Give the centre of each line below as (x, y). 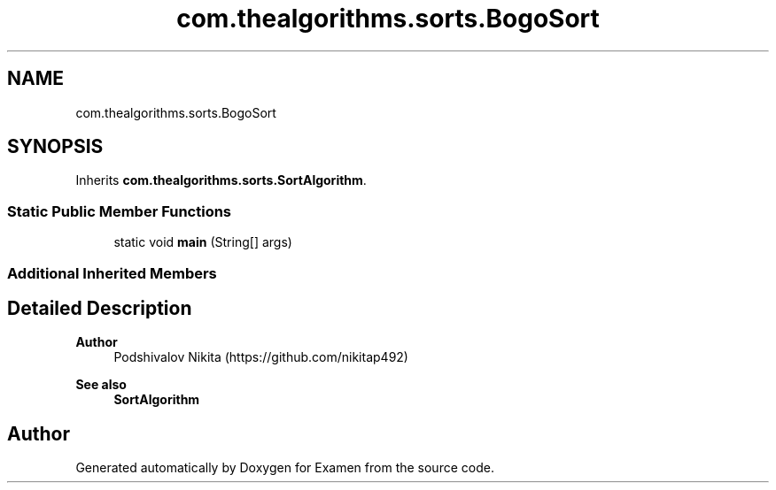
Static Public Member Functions (120, 211)
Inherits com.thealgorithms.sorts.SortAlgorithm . (221, 180)
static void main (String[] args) (203, 242)
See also (101, 385)
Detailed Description (100, 308)
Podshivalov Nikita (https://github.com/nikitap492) (261, 357)
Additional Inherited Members (112, 273)
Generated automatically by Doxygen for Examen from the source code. (285, 468)
